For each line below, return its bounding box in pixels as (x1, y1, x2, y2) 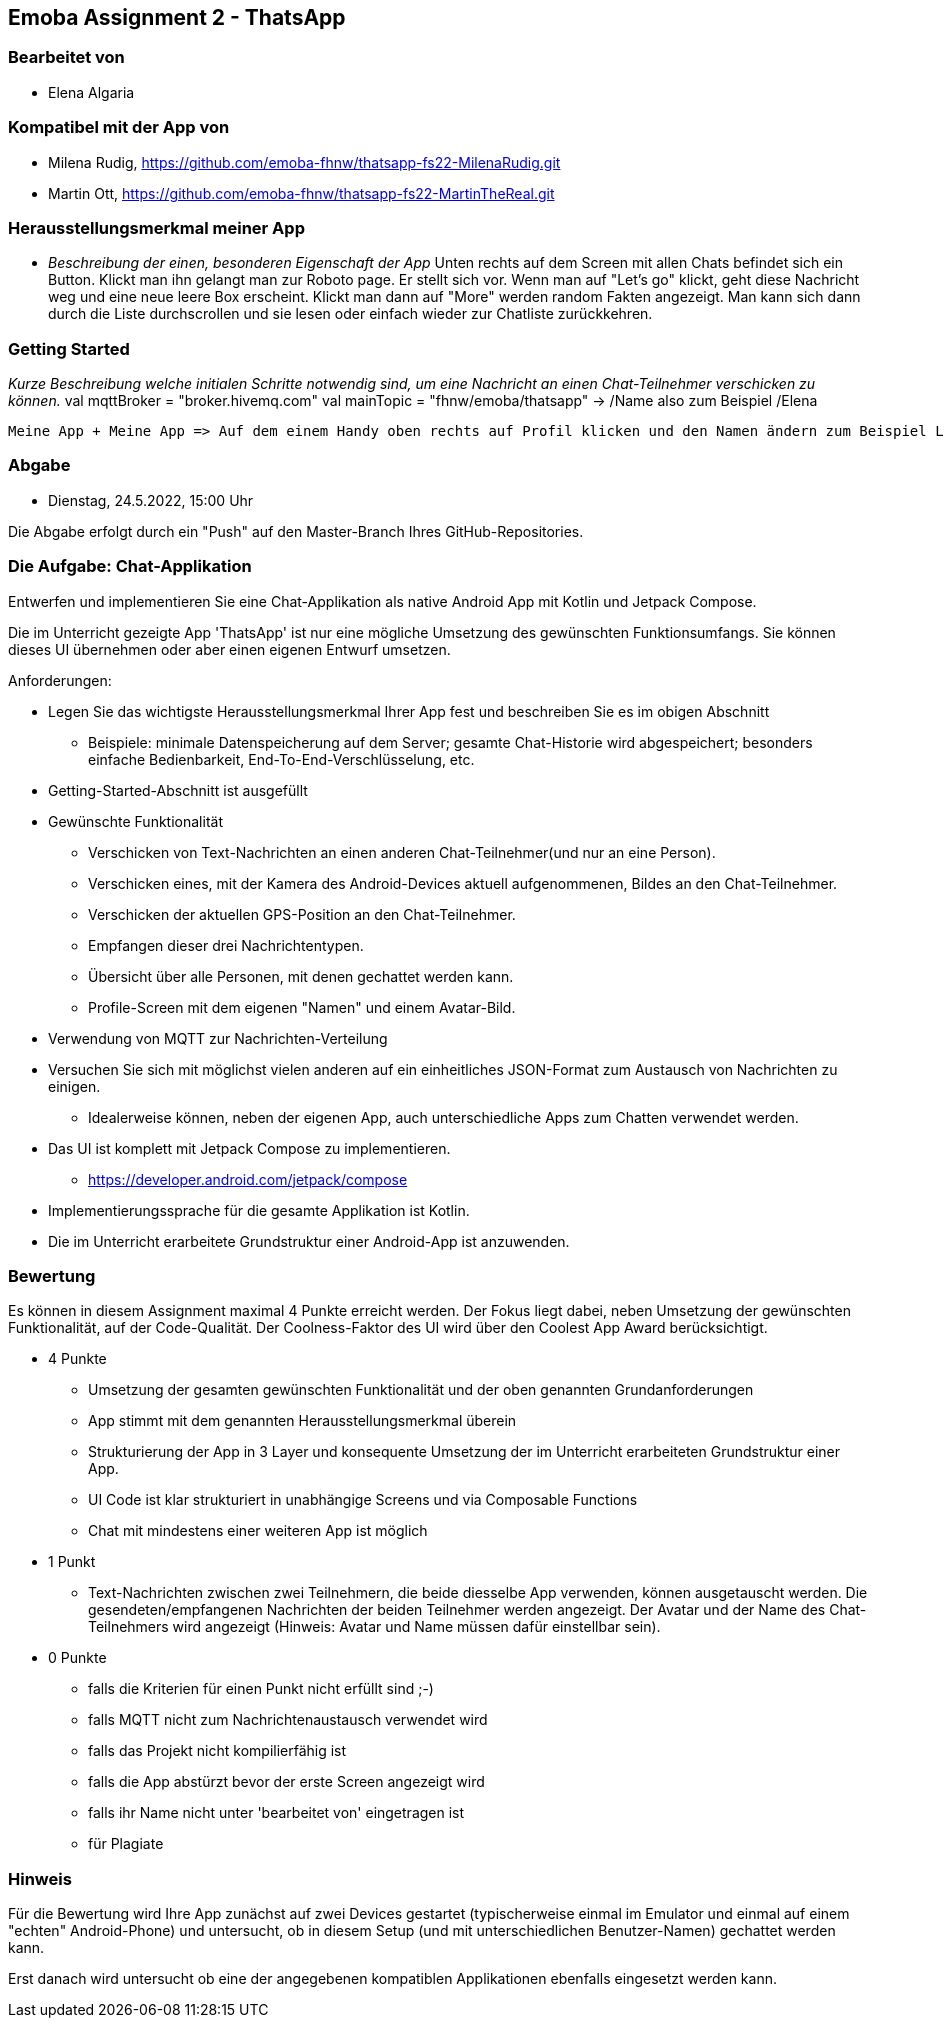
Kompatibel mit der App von (8, 117, 230, 138)
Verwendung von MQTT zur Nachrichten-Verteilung (48, 1029, 388, 1047)
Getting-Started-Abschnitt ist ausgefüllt (48, 781, 308, 799)
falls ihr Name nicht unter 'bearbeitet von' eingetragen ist (88, 1804, 465, 1822)
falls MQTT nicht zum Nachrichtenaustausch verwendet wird (88, 1711, 488, 1729)
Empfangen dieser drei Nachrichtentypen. (88, 936, 364, 954)
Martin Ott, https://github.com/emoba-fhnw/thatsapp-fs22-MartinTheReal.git (48, 184, 555, 202)
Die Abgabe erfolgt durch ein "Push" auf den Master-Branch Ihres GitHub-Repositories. (8, 522, 584, 540)
